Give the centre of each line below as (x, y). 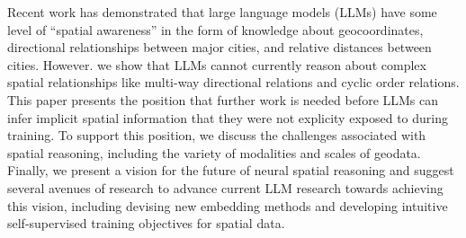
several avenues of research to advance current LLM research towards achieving (225, 187)
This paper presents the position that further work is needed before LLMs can (223, 99)
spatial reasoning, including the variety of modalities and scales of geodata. (214, 152)
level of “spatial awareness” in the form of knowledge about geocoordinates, (215, 29)
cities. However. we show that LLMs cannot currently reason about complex (217, 64)
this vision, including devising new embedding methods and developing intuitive (228, 205)
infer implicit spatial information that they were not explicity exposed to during (228, 117)
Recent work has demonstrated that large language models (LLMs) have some (222, 12)
